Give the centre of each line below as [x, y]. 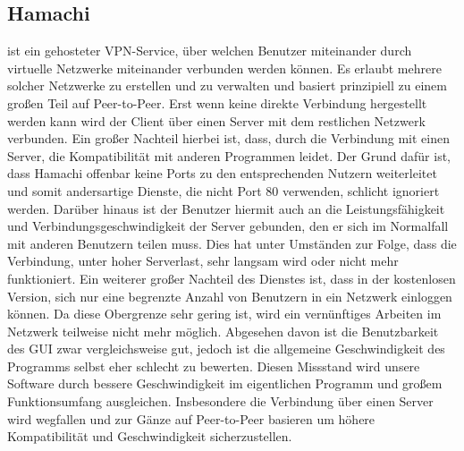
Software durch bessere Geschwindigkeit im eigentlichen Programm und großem [225, 383]
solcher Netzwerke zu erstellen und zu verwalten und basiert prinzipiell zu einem [227, 85]
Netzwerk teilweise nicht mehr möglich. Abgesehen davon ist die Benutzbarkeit [223, 331]
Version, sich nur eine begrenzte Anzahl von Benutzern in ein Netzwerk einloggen [230, 296]
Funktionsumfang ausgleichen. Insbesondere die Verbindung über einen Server [220, 401]
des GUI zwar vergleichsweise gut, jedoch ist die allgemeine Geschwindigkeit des [226, 349]
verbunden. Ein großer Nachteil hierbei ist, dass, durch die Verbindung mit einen [228, 138]
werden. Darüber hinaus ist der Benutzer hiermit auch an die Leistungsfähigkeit [226, 208]
